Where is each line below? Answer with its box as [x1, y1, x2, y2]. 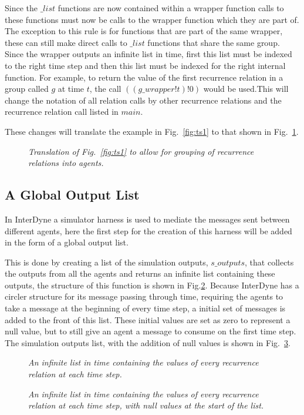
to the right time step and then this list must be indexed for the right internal [5, 59, 286, 71]
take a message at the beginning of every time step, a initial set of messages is [5, 302, 286, 314]
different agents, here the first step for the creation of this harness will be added [5, 224, 292, 237]
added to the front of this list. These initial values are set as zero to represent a [5, 313, 291, 326]
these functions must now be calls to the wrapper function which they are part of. [5, 13, 299, 25]
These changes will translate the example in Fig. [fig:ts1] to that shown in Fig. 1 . [5, 125, 299, 137]
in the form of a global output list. [5, 236, 129, 248]
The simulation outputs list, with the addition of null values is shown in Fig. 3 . [5, 336, 291, 348]
